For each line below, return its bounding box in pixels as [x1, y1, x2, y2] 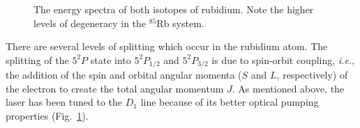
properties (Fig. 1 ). [6, 109, 89, 123]
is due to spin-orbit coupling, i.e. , [211, 52, 355, 67]
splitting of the [6, 52, 69, 67]
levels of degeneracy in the [33, 15, 147, 30]
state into [90, 52, 131, 67]
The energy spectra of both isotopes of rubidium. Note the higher [33, 2, 314, 16]
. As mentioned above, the [232, 81, 345, 95]
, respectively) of [276, 67, 348, 82]
